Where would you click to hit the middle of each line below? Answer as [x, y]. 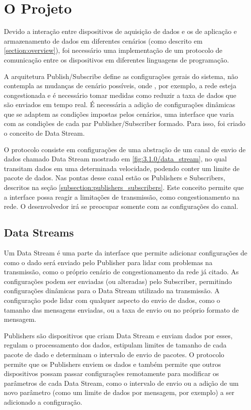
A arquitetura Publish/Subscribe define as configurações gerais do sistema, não [121, 76]
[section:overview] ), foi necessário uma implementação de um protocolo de [113, 50]
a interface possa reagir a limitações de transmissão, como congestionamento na [122, 197]
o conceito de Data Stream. [44, 133]
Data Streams [39, 232]
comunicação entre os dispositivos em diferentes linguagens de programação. [117, 59]
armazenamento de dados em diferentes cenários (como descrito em [103, 40]
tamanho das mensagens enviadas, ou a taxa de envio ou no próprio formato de [121, 309]
